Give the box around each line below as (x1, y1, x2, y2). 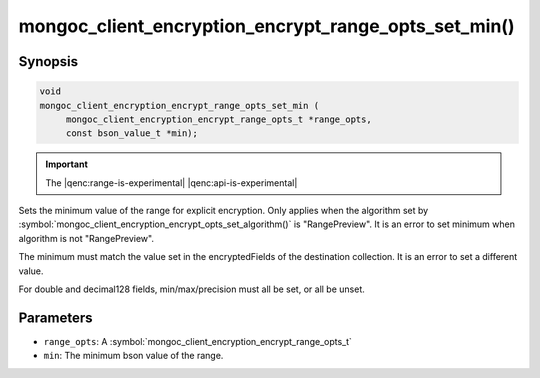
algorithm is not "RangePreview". (18, 232, 155, 244)
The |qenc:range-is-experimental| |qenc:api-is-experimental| (45, 176, 298, 189)
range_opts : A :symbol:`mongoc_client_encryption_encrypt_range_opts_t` (43, 335, 352, 347)
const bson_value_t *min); (65, 128, 199, 139)
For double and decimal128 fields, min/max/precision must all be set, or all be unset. (18, 283, 365, 295)
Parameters (18, 309, 93, 326)
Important (45, 158, 89, 170)
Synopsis (18, 53, 79, 70)
